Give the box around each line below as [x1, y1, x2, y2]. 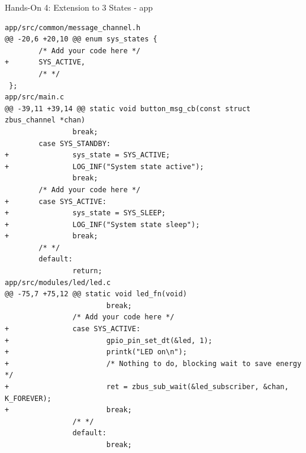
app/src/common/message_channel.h [5, 23, 141, 32]
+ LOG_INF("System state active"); [5, 162, 204, 171]
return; [72, 267, 102, 276]
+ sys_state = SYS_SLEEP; [5, 209, 166, 218]
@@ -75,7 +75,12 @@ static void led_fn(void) [5, 290, 187, 299]
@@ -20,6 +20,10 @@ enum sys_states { [5, 35, 157, 44]
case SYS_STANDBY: [38, 139, 111, 148]
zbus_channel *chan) [5, 116, 86, 125]
